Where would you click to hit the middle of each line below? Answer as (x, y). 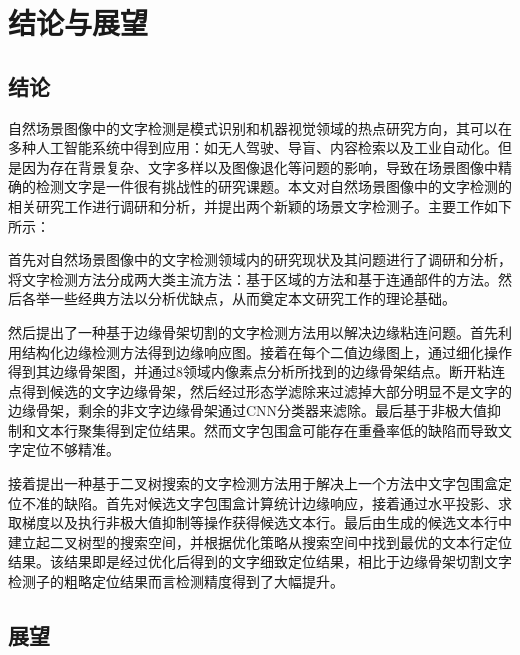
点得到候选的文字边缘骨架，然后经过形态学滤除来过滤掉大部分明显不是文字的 (260, 390)
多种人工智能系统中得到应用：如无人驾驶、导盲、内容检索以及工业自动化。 (253, 147)
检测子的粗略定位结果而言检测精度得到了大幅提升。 (176, 581)
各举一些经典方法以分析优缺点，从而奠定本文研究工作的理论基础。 (238, 298)
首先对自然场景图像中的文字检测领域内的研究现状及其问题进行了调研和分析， (260, 259)
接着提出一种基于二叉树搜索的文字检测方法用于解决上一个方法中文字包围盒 (253, 483)
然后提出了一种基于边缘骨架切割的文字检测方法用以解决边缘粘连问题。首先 (253, 331)
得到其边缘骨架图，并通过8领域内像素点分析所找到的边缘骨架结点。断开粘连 (256, 371)
